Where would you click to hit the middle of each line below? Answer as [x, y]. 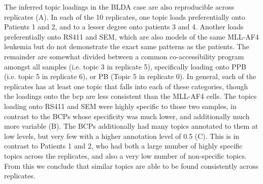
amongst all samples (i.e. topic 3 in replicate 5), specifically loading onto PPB [125, 66]
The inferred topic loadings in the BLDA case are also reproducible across [119, 7]
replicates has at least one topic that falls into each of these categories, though [126, 86]
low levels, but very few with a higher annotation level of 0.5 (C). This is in [122, 136]
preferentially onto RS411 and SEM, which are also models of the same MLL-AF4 [131, 36]
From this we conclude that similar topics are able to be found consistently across [131, 165]
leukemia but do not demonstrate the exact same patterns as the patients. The [127, 46]
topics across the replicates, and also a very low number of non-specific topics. [125, 155]
